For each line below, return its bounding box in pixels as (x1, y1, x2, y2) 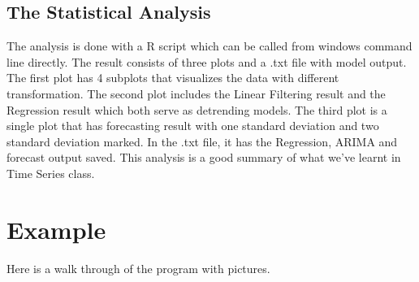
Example (6, 212, 106, 245)
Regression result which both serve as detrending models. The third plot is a (6, 101, 387, 118)
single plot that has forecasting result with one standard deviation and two (6, 117, 379, 134)
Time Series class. (6, 164, 95, 181)
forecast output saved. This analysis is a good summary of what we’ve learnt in (6, 149, 401, 166)
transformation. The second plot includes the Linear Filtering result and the (6, 85, 386, 102)
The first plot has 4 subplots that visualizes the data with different (6, 69, 339, 86)
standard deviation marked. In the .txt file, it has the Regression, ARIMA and (6, 132, 398, 150)
